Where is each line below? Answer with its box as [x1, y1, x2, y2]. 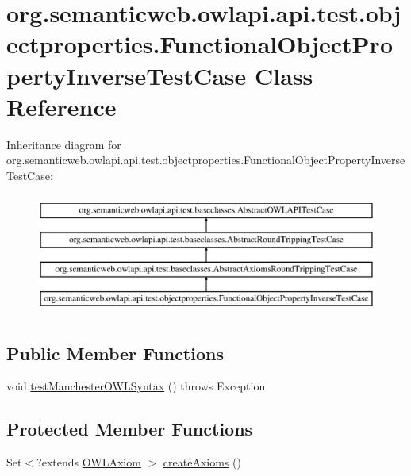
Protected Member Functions [6, 416, 253, 441]
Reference [6, 90, 117, 122]
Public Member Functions [6, 340, 224, 365]
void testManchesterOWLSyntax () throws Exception [6, 378, 266, 394]
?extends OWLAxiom [36, 454, 141, 470]
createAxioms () [163, 454, 241, 470]
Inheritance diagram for [6, 136, 121, 152]
